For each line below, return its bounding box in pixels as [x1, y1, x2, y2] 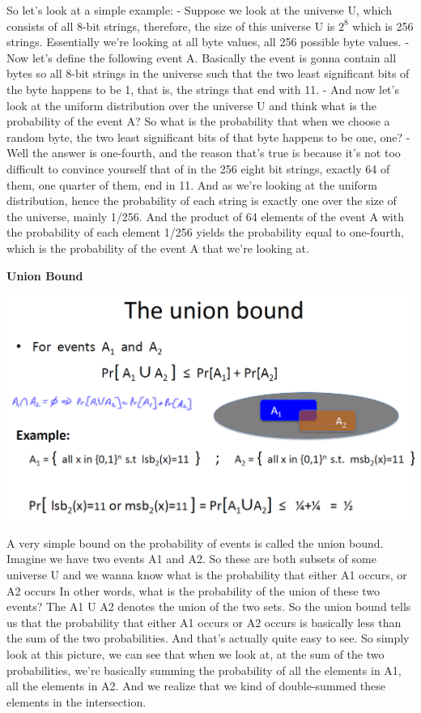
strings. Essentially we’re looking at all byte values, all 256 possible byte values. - [6, 33, 410, 50]
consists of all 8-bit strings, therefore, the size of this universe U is [6, 17, 335, 34]
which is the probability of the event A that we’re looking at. [6, 239, 309, 256]
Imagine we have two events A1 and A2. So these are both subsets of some [6, 550, 376, 567]
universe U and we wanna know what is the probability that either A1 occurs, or [6, 566, 407, 583]
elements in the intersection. [6, 693, 147, 710]
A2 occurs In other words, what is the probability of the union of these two [6, 582, 380, 599]
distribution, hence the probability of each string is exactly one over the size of [6, 192, 397, 209]
